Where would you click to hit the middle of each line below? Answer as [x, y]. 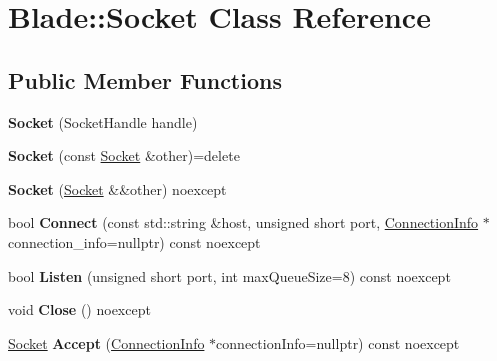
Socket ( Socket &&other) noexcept [117, 188]
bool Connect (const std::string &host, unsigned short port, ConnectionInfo [243, 222]
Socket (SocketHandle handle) [103, 121]
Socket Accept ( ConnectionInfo [106, 342]
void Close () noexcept [79, 309]
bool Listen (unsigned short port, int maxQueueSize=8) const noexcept [229, 275]
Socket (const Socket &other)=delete [124, 155]
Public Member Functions [145, 79]
